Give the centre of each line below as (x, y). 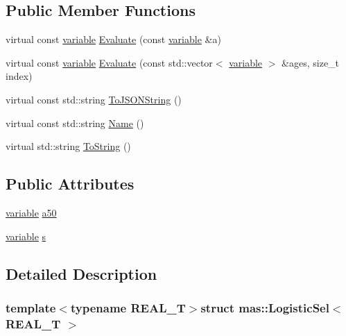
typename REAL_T (128, 307)
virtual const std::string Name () (75, 123)
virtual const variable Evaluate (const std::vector (109, 62)
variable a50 (31, 212)
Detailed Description (81, 273)
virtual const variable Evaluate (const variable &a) (113, 39)
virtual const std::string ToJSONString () (94, 99)
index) (19, 76)
